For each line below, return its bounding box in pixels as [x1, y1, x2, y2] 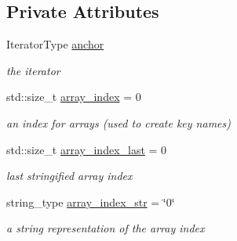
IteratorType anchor [6, 36, 104, 52]
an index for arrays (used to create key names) [6, 114, 231, 131]
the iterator [6, 62, 60, 78]
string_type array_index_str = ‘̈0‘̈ [6, 193, 175, 210]
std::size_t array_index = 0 [6, 88, 141, 105]
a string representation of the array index [6, 220, 205, 236]
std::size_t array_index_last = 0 [6, 141, 167, 157]
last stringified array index [6, 167, 133, 184]
